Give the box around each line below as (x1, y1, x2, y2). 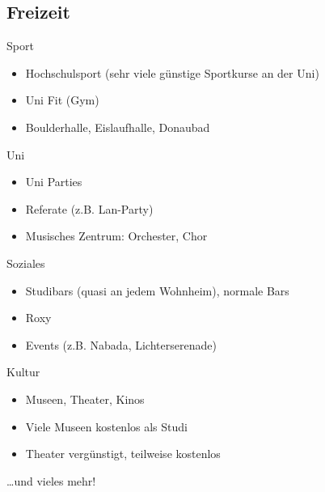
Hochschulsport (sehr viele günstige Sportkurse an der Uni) (25, 64, 319, 81)
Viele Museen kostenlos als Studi (25, 418, 188, 435)
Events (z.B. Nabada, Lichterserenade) (25, 336, 217, 353)
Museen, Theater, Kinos (25, 390, 145, 407)
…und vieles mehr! (6, 472, 96, 489)
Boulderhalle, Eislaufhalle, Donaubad (25, 118, 210, 135)
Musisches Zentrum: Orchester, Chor (25, 227, 208, 244)
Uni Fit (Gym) (25, 91, 99, 108)
